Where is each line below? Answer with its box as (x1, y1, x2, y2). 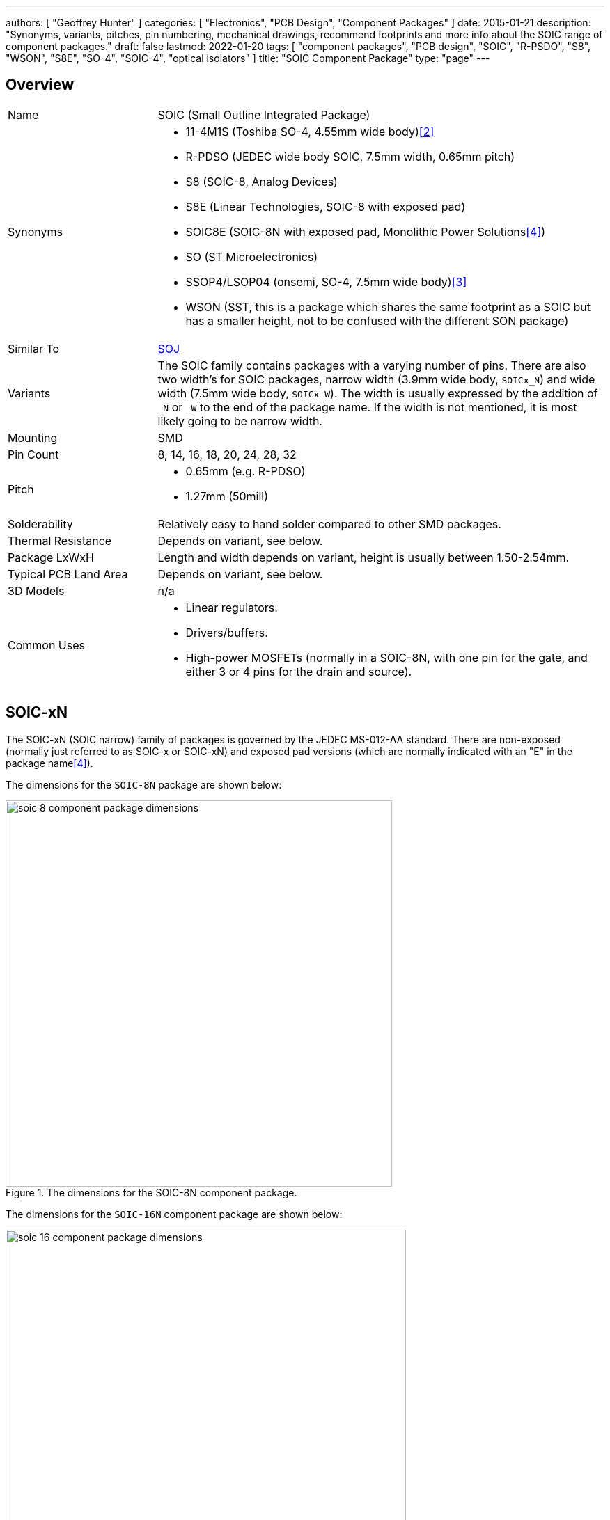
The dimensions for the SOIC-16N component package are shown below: (6, 1208, 343, 1220)
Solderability (8, 516, 73, 531)
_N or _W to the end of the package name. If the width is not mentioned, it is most (157, 399, 577, 414)
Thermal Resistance (8, 533, 112, 548)
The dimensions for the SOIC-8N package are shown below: (6, 778, 282, 791)
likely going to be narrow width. (157, 413, 322, 428)
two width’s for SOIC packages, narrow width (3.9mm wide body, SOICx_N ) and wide (157, 372, 595, 386)
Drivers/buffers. (185, 625, 268, 640)
